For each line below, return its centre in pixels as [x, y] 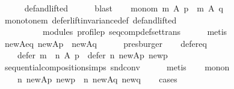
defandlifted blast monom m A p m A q [124, 8]
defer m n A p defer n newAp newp [92, 55]
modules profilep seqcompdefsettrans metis [135, 32]
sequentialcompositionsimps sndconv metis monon [117, 66]
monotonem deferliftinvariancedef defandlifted [91, 20]
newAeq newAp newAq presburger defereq [106, 43]
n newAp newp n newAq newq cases [97, 78]
